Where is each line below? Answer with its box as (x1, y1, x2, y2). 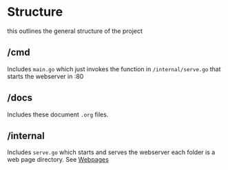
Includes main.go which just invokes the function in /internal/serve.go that (7, 64, 222, 73)
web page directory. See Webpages (7, 156, 109, 164)
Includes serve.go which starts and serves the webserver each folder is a (7, 148, 216, 156)
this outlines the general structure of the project (7, 27, 143, 35)
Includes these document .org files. (7, 110, 109, 119)
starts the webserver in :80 (7, 72, 84, 80)
